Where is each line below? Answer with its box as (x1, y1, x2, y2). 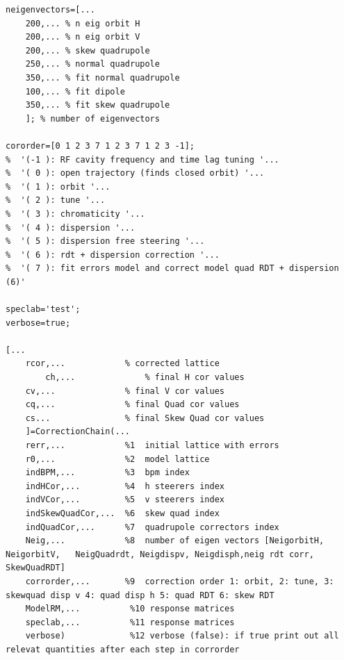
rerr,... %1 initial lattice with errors (25, 440, 279, 450)
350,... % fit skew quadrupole (25, 100, 170, 110)
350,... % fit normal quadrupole (25, 72, 180, 83)
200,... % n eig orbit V (25, 32, 140, 42)
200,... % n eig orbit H (25, 18, 140, 28)
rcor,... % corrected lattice (25, 358, 220, 369)
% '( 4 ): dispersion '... (6, 222, 136, 233)
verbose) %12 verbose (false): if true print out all (25, 631, 339, 641)
